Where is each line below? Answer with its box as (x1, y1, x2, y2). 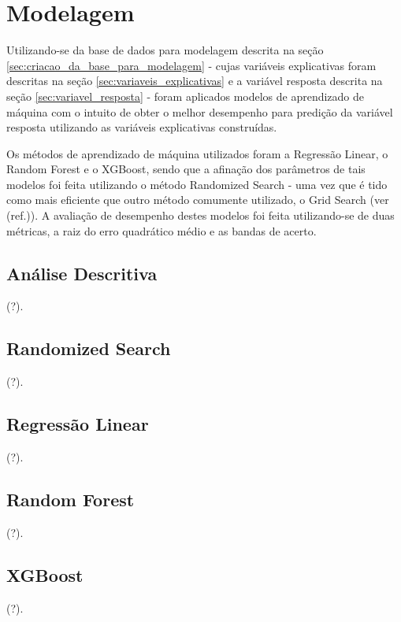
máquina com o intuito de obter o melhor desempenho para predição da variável (6, 103, 393, 120)
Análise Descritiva (6, 261, 158, 285)
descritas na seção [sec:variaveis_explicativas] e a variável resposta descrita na (6, 72, 383, 89)
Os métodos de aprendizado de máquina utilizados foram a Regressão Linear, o (6, 145, 388, 161)
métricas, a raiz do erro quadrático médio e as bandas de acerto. (6, 222, 317, 239)
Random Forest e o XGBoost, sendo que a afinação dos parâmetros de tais (6, 161, 366, 177)
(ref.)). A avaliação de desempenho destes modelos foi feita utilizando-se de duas (6, 207, 395, 224)
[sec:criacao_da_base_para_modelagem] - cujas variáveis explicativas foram (6, 57, 377, 73)
